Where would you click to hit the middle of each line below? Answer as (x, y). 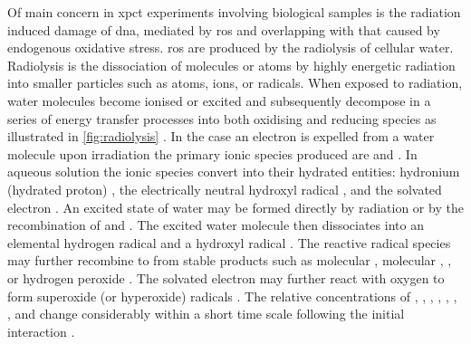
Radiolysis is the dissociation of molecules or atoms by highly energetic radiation (231, 65)
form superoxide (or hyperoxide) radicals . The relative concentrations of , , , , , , (232, 296)
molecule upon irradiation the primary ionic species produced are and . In (212, 153)
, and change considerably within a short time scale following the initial (206, 314)
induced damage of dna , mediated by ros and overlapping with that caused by (224, 29)
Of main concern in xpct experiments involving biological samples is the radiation (234, 12)
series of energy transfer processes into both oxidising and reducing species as (222, 118)
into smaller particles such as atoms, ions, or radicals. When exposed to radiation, (235, 83)
